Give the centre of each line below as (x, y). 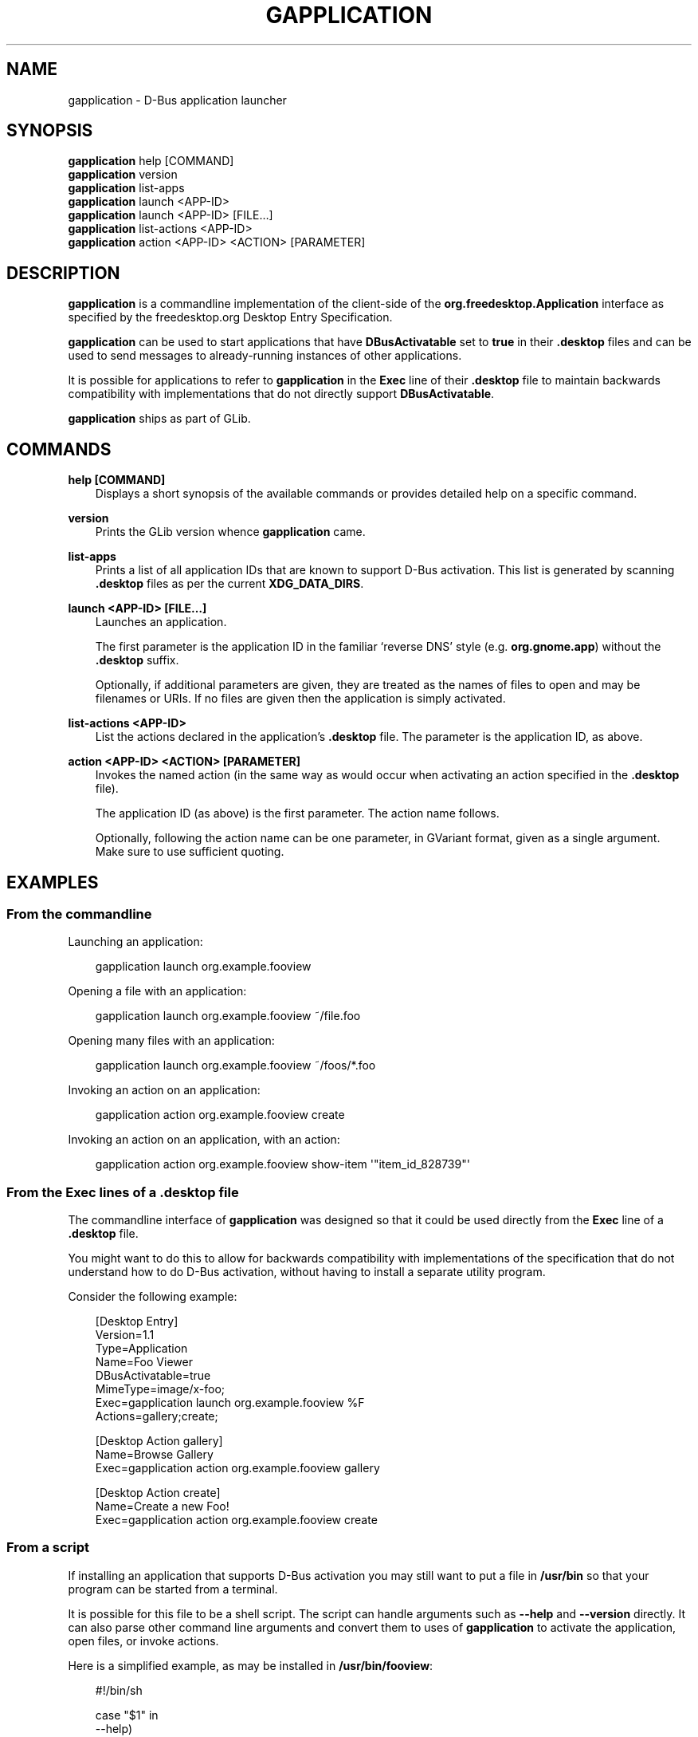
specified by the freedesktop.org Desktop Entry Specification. (230, 317)
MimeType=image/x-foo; (160, 1389)
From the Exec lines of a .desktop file (123, 1192)
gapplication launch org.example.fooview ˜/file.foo (228, 1016)
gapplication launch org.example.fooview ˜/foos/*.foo (235, 1065)
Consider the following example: (153, 1297)
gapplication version (123, 175)
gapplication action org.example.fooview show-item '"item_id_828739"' (282, 1164)
